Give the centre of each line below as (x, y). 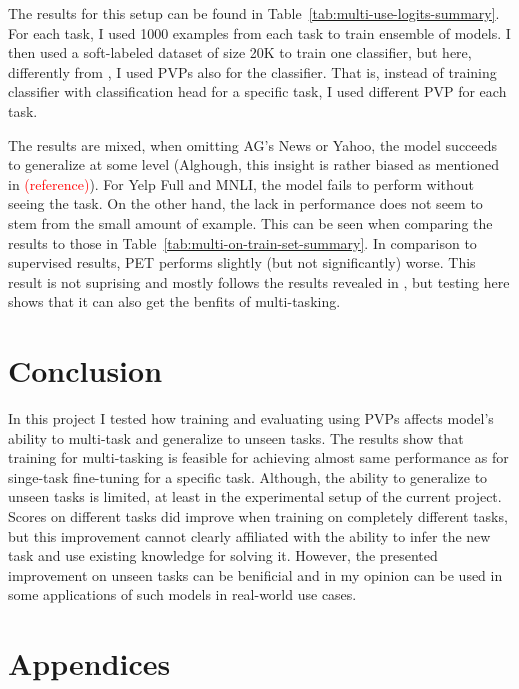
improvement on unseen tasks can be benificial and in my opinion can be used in (255, 574)
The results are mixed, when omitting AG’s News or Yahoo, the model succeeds (253, 144)
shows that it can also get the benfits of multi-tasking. (174, 301)
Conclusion (85, 370)
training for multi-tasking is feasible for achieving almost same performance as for (258, 457)
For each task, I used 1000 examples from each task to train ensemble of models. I (259, 32)
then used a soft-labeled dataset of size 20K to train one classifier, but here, (240, 52)
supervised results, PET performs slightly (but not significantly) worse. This (242, 262)
